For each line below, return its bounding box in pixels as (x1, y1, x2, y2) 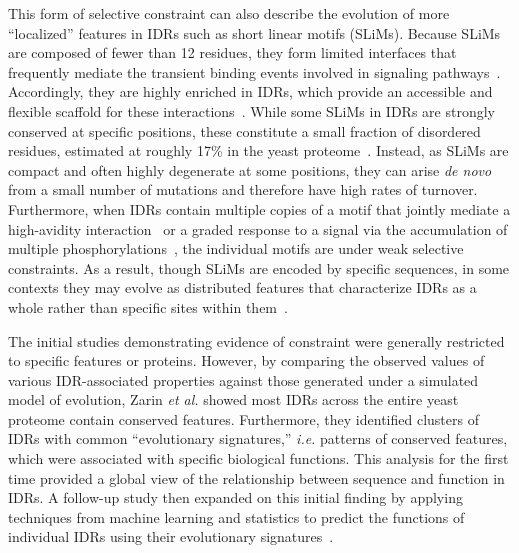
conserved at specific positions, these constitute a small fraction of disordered (8, 120, 481, 141)
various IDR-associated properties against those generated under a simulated (8, 369, 479, 390)
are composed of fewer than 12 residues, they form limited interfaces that (8, 42, 457, 63)
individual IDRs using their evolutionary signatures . (8, 526, 334, 547)
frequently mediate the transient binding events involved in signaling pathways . (8, 61, 501, 82)
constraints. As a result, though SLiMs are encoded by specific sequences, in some (8, 257, 510, 278)
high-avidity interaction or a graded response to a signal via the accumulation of (8, 218, 508, 239)
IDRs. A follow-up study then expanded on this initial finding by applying (8, 487, 463, 508)
